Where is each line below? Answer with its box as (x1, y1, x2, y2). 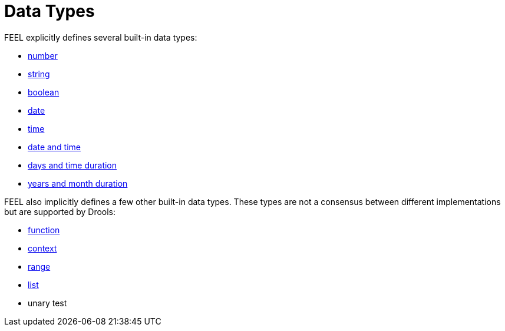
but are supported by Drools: (4, 206, 116, 217)
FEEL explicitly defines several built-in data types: (4, 32, 197, 42)
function (28, 224, 60, 235)
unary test (28, 297, 67, 308)
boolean (28, 87, 60, 97)
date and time (28, 141, 81, 152)
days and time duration (28, 160, 117, 170)
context (28, 243, 57, 253)
